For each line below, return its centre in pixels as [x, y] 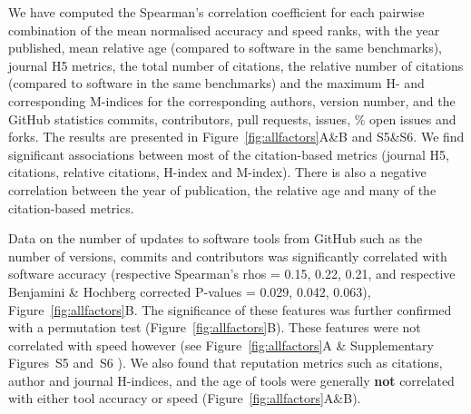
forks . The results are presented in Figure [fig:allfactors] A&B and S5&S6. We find [236, 137]
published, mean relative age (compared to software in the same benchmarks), [225, 48]
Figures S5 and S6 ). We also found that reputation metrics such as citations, [226, 363]
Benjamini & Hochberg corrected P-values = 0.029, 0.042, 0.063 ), [190, 291]
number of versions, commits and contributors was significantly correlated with [228, 256]
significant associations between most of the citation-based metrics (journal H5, [229, 154]
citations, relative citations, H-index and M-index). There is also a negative [217, 172]
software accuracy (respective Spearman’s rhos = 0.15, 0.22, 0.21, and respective [232, 274]
